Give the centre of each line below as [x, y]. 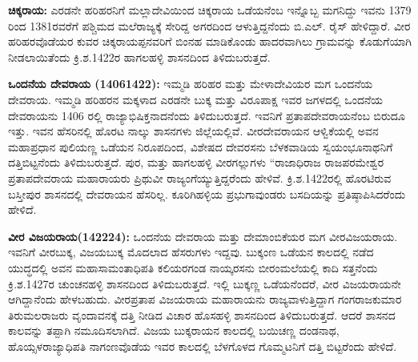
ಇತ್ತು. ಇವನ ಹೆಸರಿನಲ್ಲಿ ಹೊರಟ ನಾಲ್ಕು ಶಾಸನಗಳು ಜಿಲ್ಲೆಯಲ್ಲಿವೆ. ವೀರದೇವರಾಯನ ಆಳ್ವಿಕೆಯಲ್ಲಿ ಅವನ [193, 131]
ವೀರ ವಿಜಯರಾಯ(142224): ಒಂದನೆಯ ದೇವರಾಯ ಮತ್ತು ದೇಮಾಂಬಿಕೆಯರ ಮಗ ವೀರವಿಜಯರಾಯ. [203, 236]
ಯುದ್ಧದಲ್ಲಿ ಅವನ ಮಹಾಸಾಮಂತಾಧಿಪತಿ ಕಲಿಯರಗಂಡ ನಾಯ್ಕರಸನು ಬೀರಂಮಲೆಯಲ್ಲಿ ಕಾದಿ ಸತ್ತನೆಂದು [193, 267]
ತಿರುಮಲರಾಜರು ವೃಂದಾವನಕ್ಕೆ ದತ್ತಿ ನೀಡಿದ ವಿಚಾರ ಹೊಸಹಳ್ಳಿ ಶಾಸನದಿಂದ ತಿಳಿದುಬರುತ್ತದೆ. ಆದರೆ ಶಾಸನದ [202, 314]
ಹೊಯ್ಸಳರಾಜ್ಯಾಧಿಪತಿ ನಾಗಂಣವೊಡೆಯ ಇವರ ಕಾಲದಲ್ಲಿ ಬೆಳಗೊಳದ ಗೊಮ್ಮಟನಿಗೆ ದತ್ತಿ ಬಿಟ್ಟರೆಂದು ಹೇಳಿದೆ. [203, 346]
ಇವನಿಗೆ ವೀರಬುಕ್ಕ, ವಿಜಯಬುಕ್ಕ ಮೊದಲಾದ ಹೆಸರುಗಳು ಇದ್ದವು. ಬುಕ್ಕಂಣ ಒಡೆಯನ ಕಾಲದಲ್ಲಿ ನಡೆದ [191, 252]
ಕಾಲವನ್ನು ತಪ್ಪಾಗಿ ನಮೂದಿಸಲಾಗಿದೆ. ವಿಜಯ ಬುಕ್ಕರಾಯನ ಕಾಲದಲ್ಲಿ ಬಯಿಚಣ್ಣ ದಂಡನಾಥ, [174, 330]
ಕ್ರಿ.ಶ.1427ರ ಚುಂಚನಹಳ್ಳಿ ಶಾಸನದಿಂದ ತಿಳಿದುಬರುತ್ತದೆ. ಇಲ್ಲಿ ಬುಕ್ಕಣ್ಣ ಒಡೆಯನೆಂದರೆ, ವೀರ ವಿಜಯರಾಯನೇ [205, 283]
